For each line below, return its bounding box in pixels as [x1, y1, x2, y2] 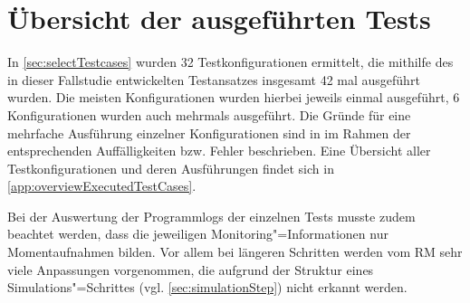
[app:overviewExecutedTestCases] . [7, 176, 197, 195]
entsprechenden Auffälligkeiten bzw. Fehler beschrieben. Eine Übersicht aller [7, 141, 431, 160]
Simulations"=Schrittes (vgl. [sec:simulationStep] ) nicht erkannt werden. [7, 278, 408, 297]
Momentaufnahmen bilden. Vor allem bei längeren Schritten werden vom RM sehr [7, 242, 463, 261]
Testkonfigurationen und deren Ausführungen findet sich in [7, 158, 334, 177]
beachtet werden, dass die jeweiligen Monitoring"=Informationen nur [7, 224, 388, 243]
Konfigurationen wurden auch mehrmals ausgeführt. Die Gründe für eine [7, 105, 411, 124]
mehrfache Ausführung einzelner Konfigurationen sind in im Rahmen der [7, 123, 411, 142]
